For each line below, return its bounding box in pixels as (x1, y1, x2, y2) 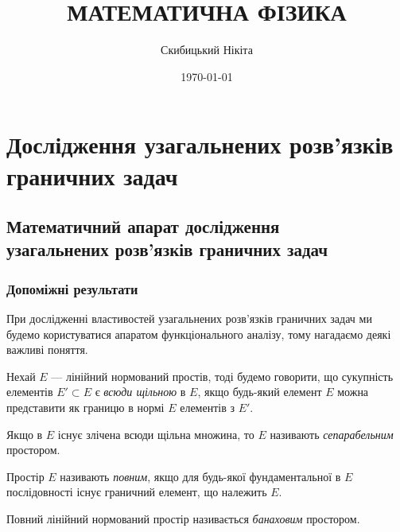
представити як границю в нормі (6, 399, 165, 416)
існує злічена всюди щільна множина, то (57, 425, 254, 442)
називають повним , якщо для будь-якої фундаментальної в (60, 468, 341, 484)
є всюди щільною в (95, 383, 186, 400)
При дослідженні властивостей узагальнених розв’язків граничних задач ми (6, 310, 372, 327)
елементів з (180, 399, 235, 416)
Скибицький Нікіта (161, 41, 253, 58)
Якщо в (6, 425, 43, 442)
